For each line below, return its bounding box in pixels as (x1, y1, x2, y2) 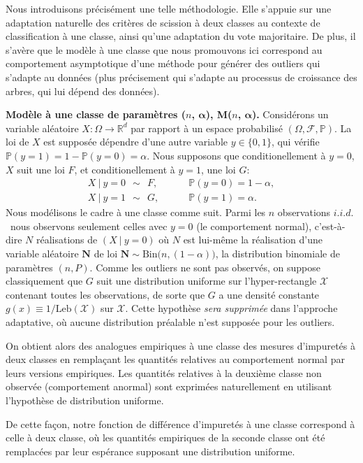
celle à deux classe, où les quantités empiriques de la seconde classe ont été (6, 430, 325, 445)
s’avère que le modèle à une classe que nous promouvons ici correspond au (6, 42, 323, 57)
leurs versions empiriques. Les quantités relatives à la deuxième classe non (6, 365, 322, 380)
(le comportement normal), (196, 218, 312, 233)
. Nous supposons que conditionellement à (147, 148, 326, 162)
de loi (94, 245, 118, 260)
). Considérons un (251, 107, 329, 122)
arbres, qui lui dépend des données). (6, 83, 160, 98)
